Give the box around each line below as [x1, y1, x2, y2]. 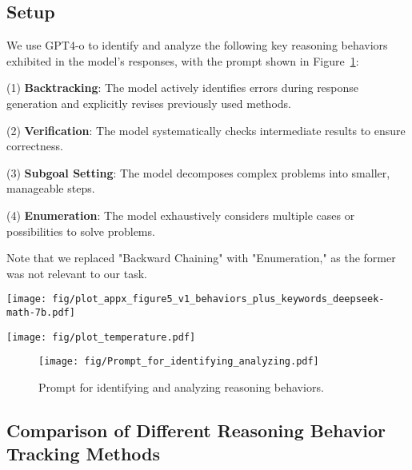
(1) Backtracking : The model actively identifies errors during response [6, 79, 359, 96]
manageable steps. [6, 180, 95, 197]
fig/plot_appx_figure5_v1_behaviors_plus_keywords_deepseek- [52, 293, 385, 305]
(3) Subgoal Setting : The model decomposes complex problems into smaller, [6, 164, 390, 181]
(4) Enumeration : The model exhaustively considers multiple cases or [6, 206, 355, 223]
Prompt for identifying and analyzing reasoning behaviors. [38, 378, 324, 395]
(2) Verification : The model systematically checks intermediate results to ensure [6, 121, 406, 138]
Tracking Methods [6, 441, 161, 466]
